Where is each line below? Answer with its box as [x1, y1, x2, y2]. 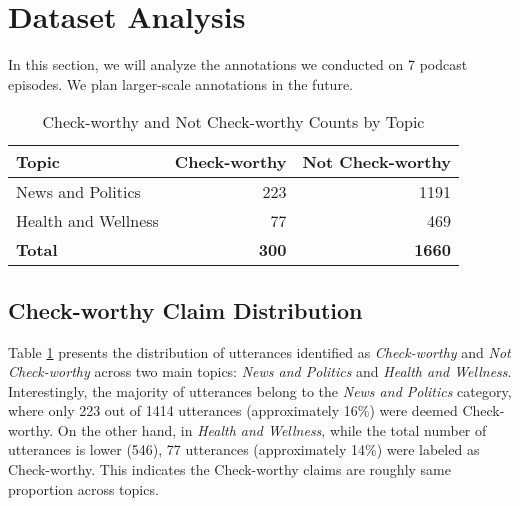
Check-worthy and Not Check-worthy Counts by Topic [42, 110, 425, 134]
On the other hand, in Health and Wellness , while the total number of [57, 419, 487, 440]
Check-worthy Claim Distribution [8, 294, 363, 325]
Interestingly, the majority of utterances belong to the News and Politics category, [8, 380, 512, 401]
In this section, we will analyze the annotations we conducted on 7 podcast [8, 54, 468, 75]
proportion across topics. [8, 478, 159, 499]
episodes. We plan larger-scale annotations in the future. [8, 73, 354, 94]
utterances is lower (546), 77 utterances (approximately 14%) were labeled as [8, 439, 480, 460]
